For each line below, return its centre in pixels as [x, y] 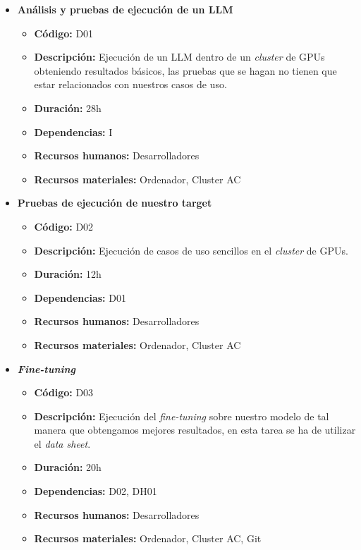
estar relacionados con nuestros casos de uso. [130, 84]
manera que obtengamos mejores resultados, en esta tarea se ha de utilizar [195, 430]
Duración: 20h [68, 467]
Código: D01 [64, 33]
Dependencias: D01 [80, 297]
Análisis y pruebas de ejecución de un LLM [125, 9]
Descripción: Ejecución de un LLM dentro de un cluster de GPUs [179, 57]
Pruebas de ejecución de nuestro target [115, 203]
